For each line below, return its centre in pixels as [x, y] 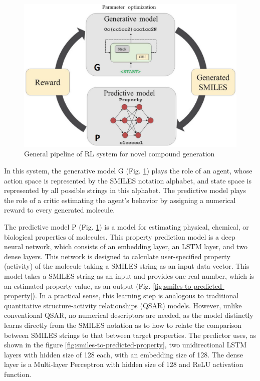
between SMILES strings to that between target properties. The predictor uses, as [130, 335]
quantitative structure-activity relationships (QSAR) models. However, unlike [123, 305]
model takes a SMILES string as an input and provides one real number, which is [129, 276]
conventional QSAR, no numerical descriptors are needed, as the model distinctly [129, 315]
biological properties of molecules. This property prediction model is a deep [120, 236]
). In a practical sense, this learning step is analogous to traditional [136, 296]
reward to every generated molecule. [60, 210]
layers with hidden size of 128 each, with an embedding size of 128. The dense [124, 354]
